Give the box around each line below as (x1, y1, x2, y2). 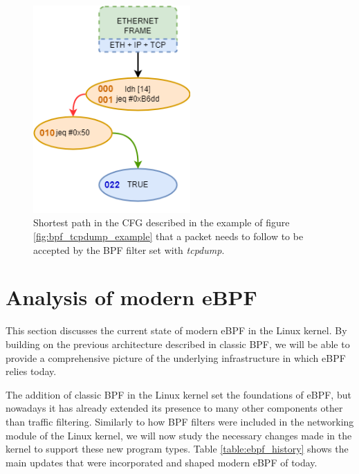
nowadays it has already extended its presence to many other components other (6, 401, 343, 415)
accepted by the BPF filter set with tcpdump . (33, 242, 225, 257)
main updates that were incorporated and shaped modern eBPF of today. (6, 455, 317, 469)
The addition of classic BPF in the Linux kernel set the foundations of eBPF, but (6, 387, 351, 401)
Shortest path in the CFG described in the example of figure (33, 215, 290, 230)
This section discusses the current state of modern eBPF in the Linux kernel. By (6, 323, 347, 338)
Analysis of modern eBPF (6, 283, 257, 311)
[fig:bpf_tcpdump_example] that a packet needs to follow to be (33, 229, 304, 244)
